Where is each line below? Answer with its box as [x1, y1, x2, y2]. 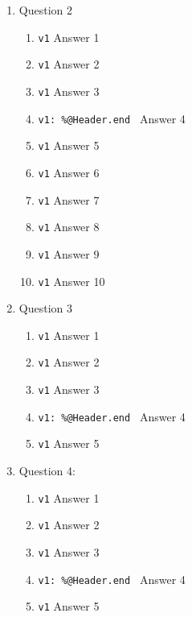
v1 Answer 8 [38, 218, 100, 235]
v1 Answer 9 [38, 245, 100, 262]
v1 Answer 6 [38, 164, 100, 180]
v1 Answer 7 [38, 191, 100, 208]
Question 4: [18, 462, 76, 479]
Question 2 [18, 2, 72, 18]
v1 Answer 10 [38, 272, 105, 289]
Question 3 [18, 300, 72, 317]
